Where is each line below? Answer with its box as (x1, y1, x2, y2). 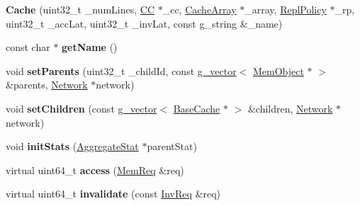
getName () (62, 40, 118, 55)
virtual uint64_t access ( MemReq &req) (6, 162, 184, 177)
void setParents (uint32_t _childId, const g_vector (6, 63, 237, 78)
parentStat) (147, 139, 197, 154)
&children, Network (247, 101, 333, 115)
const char (6, 40, 50, 55)
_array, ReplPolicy (244, 2, 327, 16)
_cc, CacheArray (162, 2, 237, 16)
